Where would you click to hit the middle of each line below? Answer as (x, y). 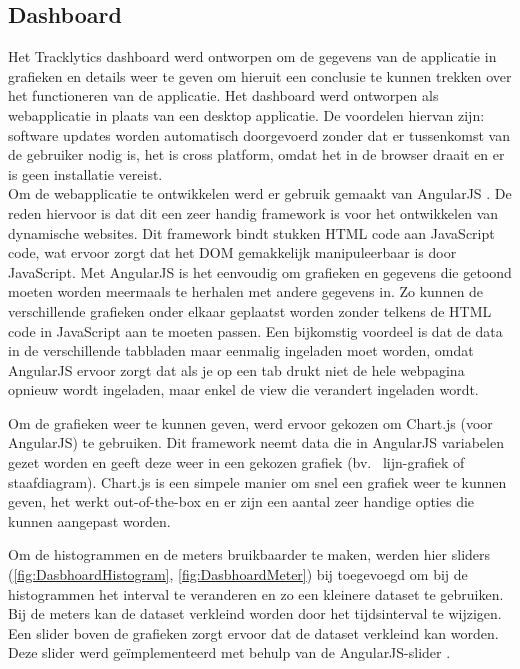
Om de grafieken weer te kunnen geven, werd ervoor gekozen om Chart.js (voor (250, 422)
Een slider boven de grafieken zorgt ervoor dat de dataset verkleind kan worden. (253, 632)
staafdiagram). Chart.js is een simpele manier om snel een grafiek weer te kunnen (257, 481)
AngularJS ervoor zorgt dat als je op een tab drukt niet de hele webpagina (236, 369)
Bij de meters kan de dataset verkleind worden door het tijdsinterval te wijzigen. (255, 613)
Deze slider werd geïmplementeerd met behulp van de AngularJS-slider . (229, 652)
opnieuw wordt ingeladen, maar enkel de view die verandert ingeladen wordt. (243, 389)
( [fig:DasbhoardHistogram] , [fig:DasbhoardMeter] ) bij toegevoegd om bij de (238, 574)
